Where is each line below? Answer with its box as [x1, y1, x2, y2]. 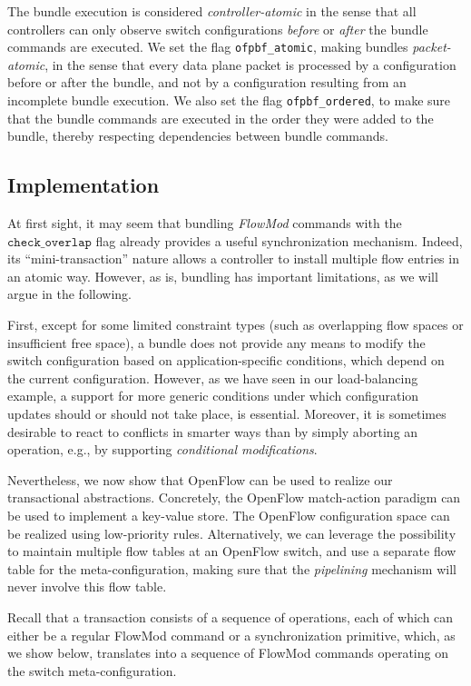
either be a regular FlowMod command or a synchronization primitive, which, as [7, 625, 456, 644]
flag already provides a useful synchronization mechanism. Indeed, [95, 231, 463, 250]
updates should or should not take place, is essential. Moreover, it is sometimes [7, 404, 446, 423]
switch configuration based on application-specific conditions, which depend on [7, 351, 445, 370]
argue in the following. [7, 284, 132, 303]
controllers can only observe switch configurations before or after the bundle [7, 19, 428, 38]
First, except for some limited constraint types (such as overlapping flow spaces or [7, 315, 464, 334]
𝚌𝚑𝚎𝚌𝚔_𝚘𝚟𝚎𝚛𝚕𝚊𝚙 [7, 235, 92, 249]
